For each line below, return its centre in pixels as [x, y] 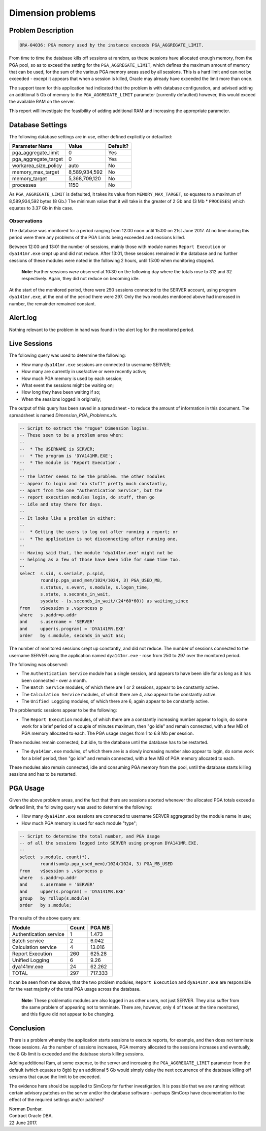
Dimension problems [52, 13]
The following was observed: [39, 665]
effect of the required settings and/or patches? [57, 1100]
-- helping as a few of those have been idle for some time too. [100, 559]
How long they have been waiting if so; [61, 392]
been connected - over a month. [54, 680]
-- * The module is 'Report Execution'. [70, 463]
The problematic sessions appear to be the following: [63, 710]
